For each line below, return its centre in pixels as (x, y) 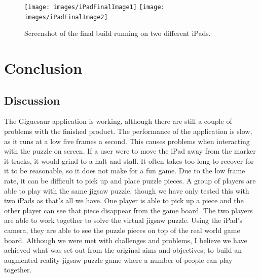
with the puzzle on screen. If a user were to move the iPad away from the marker (130, 151)
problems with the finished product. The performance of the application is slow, (128, 131)
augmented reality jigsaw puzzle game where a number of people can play (118, 260)
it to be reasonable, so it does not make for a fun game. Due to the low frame (125, 171)
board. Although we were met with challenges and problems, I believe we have (126, 240)
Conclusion (43, 68)
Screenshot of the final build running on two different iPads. (118, 33)
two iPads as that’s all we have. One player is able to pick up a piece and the (124, 200)
